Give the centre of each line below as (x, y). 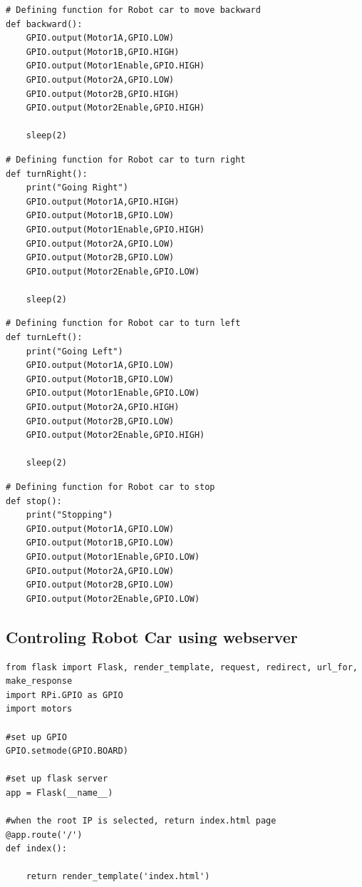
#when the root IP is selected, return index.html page (141, 821)
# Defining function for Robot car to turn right (126, 159)
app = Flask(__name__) (60, 793)
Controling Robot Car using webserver (152, 636)
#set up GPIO (36, 737)
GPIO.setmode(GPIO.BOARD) (67, 751)
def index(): (36, 849)
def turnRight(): (47, 174)
